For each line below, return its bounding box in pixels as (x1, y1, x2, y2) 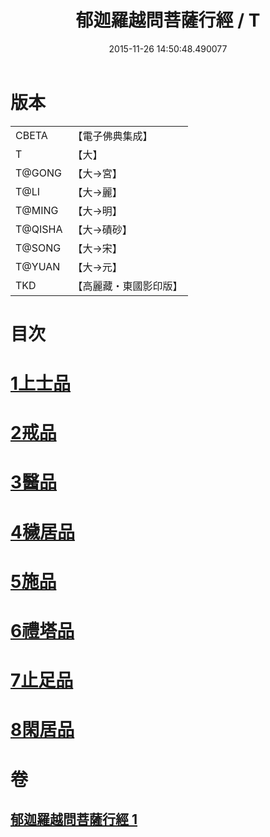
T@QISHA (15, 222, 63, 236)
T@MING (15, 203, 59, 217)
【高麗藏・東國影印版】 (72, 279, 183, 293)
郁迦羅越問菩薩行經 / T (75, 9, 261, 32)
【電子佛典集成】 (72, 129, 153, 143)
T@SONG (15, 241, 62, 255)
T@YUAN (15, 259, 61, 273)
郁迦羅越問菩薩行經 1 (10, 811, 138, 828)
